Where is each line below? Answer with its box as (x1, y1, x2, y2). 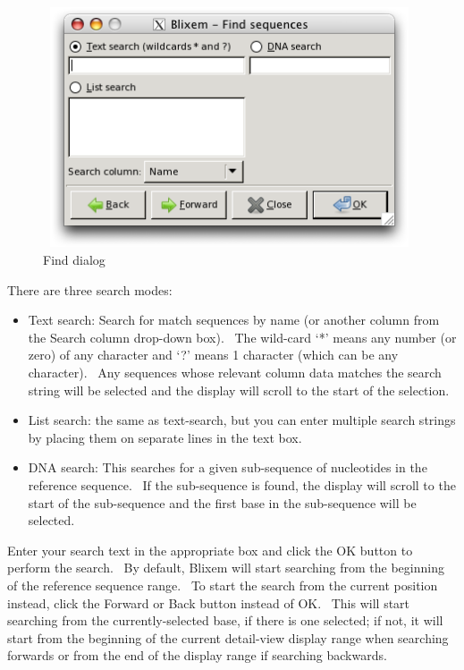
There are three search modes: (7, 280, 173, 299)
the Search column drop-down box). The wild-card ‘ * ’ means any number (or (28, 327, 457, 346)
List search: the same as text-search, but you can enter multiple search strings (28, 411, 456, 429)
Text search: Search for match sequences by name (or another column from (28, 310, 440, 329)
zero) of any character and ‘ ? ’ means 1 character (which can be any (28, 345, 399, 364)
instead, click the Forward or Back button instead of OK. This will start (7, 593, 410, 612)
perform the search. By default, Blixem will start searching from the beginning (7, 558, 444, 577)
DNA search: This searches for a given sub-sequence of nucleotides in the (28, 458, 427, 477)
